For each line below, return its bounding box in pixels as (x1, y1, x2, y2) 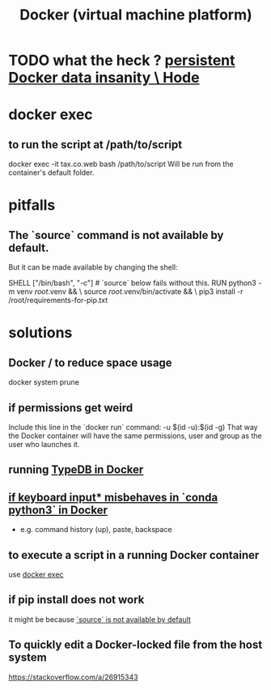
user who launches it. (8, 440, 80, 449)
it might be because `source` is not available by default (8, 614, 192, 624)
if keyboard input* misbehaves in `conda (8, 490, 218, 504)
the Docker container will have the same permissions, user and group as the (8, 431, 262, 441)
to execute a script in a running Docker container (8, 548, 260, 562)
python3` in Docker (8, 503, 108, 517)
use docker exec (8, 569, 64, 580)
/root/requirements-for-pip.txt (8, 296, 108, 305)
